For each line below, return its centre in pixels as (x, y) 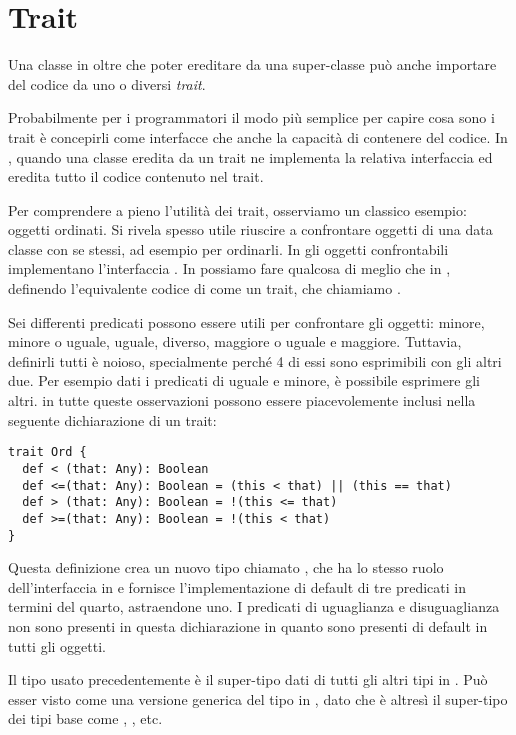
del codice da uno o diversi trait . (107, 83)
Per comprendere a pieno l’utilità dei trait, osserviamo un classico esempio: (237, 209)
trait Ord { (47, 452)
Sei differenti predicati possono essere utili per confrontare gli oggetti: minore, (246, 321)
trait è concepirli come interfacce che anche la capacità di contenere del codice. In (258, 136)
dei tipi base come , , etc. (85, 718)
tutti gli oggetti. (57, 645)
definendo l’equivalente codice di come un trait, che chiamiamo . (204, 288)
